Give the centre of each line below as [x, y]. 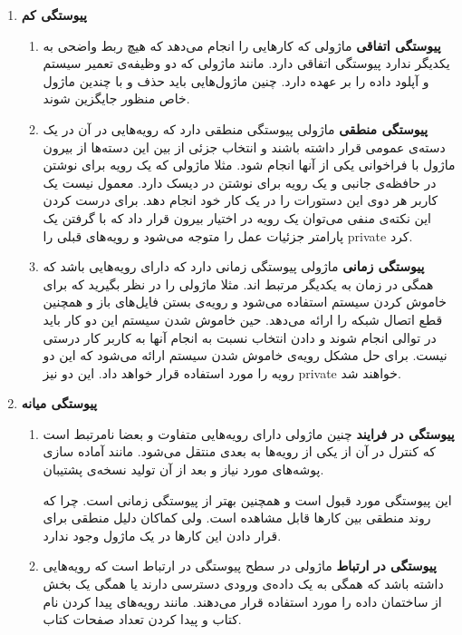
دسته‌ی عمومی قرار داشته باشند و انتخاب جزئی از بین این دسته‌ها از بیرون [244, 147]
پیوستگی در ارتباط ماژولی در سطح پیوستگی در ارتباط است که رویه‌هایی [240, 566]
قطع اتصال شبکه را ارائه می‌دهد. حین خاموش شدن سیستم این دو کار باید [243, 319]
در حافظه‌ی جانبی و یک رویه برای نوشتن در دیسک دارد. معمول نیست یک [240, 182]
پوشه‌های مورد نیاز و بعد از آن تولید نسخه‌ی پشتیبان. [183, 469]
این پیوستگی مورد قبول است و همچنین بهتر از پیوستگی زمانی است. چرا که [247, 499]
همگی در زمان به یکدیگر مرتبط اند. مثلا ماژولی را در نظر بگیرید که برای [238, 283]
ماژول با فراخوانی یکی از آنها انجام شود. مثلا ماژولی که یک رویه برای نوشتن [249, 165]
